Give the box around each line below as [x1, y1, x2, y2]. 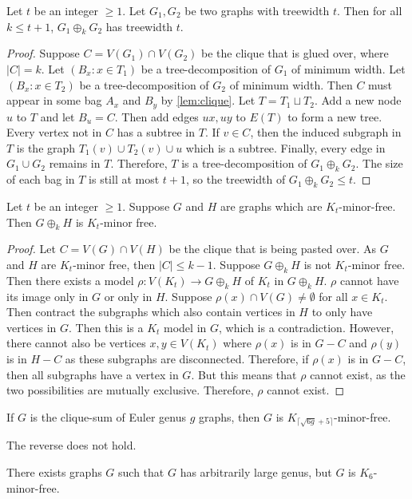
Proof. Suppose [6, 45, 80, 61]
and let [40, 108, 75, 125]
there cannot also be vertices [6, 335, 146, 351]
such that [118, 463, 164, 480]
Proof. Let [6, 240, 56, 257]
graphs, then [198, 408, 260, 425]
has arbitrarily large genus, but [180, 463, 332, 480]
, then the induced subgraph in [250, 124, 402, 141]
